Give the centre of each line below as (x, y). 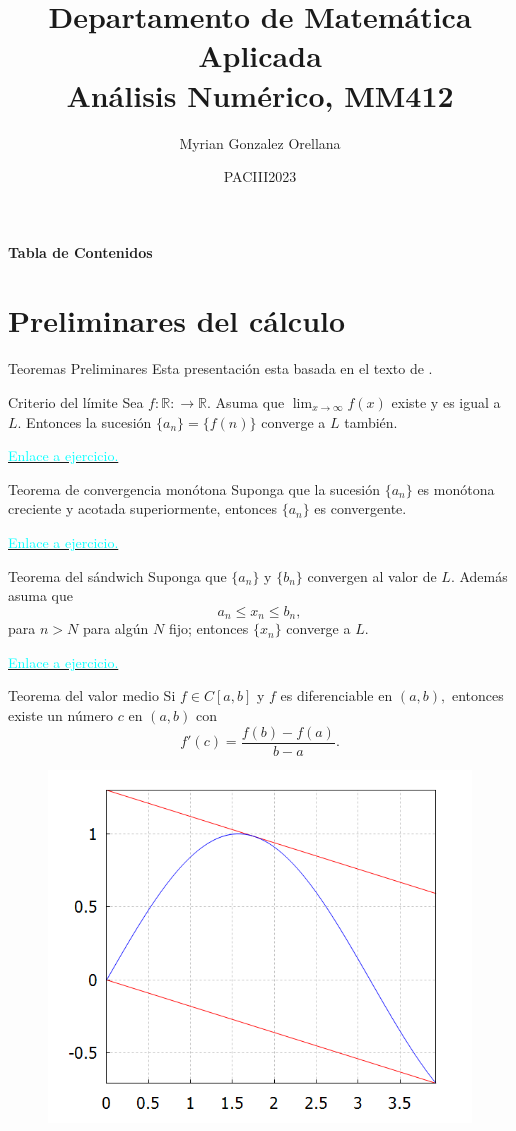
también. (371, 421)
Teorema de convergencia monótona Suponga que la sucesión (194, 488)
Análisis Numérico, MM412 (260, 94)
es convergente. (360, 508)
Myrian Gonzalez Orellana (260, 142)
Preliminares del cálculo (177, 320)
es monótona (456, 488)
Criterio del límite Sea (76, 402)
